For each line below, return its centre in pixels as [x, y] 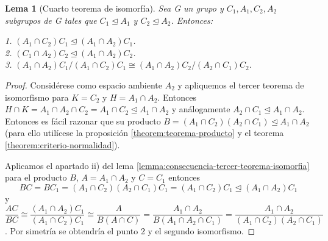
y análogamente [201, 109]
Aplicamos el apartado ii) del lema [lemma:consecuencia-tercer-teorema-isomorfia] [157, 165]
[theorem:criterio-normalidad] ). [62, 144]
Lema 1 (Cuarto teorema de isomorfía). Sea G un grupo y [114, 8]
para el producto [36, 177]
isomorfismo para [37, 97]
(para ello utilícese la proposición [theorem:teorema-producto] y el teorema [144, 133]
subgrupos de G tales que [51, 20]
